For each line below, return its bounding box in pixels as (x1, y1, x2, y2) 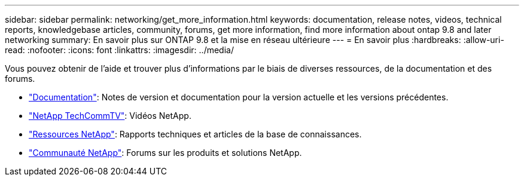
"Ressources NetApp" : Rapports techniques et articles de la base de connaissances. (29, 129, 362, 139)
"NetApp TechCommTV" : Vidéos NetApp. (29, 111, 191, 121)
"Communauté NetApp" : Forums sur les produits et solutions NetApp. (29, 148, 302, 158)
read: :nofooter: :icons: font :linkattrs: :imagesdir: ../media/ (5, 45, 234, 55)
